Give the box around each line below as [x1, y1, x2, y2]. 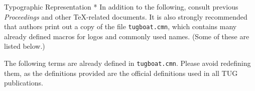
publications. [4, 77, 43, 88]
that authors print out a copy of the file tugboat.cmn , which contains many [4, 21, 237, 32]
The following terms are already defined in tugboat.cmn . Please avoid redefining [4, 58, 251, 68]
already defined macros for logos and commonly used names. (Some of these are [4, 31, 249, 41]
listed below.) [4, 41, 45, 51]
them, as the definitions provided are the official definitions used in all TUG [4, 67, 238, 78]
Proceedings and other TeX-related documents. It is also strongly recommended [4, 11, 247, 22]
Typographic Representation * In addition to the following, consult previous [4, 2, 238, 12]
